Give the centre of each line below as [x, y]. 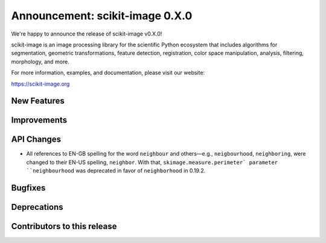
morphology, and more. [40, 62]
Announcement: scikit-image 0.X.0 [102, 16]
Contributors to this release [64, 226]
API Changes [36, 140]
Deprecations [37, 207]
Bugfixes [28, 188]
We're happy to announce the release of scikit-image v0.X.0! [87, 34]
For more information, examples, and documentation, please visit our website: [108, 73]
